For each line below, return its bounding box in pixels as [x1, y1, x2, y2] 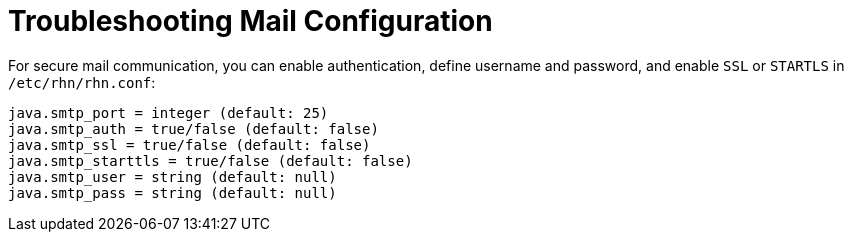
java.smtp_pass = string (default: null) [8, 184, 337, 201]
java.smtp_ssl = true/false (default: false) [8, 136, 371, 153]
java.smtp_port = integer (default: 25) [8, 104, 329, 121]
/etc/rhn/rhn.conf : [8, 73, 156, 91]
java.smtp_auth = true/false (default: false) [8, 120, 379, 137]
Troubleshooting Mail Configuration [8, 4, 493, 38]
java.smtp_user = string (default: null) [8, 168, 337, 185]
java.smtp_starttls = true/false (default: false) [8, 152, 413, 169]
